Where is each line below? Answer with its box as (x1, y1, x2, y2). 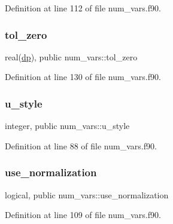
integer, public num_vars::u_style (5, 119, 130, 132)
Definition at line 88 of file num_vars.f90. (5, 139, 157, 152)
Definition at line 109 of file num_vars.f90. (5, 208, 161, 221)
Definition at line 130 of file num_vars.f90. (5, 70, 161, 83)
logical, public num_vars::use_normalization (5, 188, 169, 201)
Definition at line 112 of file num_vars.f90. (5, 2, 161, 14)
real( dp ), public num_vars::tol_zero (5, 50, 138, 63)
